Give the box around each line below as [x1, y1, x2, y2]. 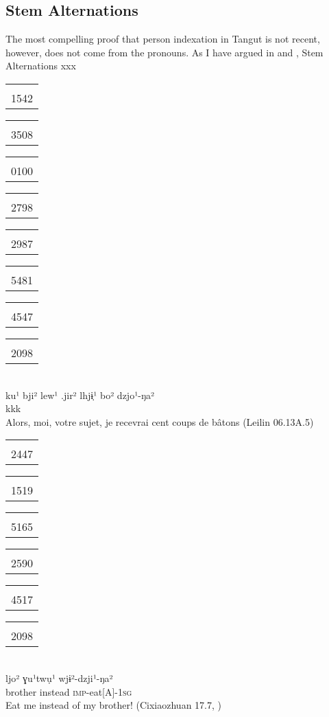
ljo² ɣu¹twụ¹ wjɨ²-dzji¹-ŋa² [5, 670, 113, 685]
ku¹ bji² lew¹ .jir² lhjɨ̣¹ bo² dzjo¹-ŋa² [5, 387, 155, 402]
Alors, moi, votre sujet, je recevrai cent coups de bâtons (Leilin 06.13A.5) [5, 414, 314, 429]
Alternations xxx [5, 58, 76, 73]
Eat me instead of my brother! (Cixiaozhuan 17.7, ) [5, 698, 221, 712]
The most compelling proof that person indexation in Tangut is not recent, [5, 32, 320, 46]
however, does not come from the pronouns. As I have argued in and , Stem [5, 45, 324, 59]
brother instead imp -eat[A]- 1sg [5, 684, 132, 698]
